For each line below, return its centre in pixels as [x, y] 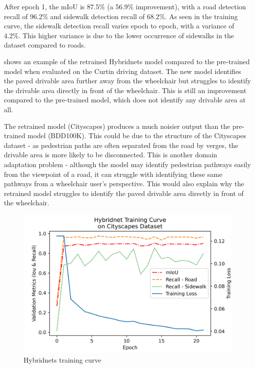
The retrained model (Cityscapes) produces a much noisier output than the [117, 126]
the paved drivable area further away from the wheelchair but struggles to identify [127, 81]
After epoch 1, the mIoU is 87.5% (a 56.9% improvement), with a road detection [125, 6]
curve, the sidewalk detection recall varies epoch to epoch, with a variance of [119, 26]
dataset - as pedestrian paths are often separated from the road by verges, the [121, 145]
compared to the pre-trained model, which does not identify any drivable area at [125, 100]
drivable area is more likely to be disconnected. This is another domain [111, 155]
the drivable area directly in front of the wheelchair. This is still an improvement [125, 90]
